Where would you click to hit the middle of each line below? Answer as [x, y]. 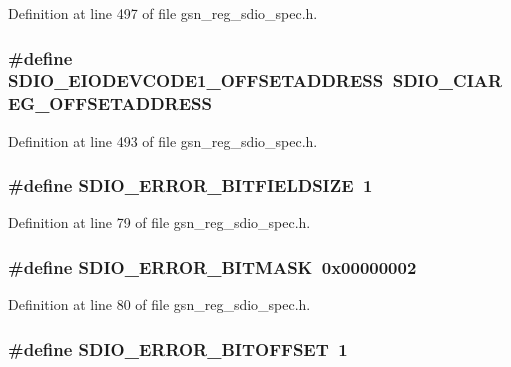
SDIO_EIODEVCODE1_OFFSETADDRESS [196, 80]
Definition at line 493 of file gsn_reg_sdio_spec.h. [163, 140]
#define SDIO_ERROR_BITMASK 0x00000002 [212, 266]
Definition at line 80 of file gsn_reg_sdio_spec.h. [159, 304]
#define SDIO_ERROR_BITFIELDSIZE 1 [190, 185]
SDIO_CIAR [447, 80]
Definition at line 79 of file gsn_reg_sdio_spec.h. [159, 222]
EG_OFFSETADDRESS [110, 103]
